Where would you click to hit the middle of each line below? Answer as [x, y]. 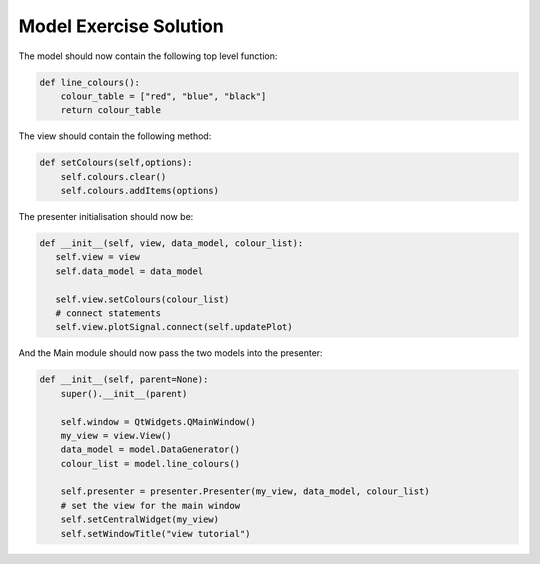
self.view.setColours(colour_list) [142, 299]
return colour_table [111, 110]
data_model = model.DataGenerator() [150, 449]
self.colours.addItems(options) [140, 191]
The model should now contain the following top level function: [148, 56]
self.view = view [97, 257]
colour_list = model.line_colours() [150, 463]
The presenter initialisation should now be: [106, 217]
